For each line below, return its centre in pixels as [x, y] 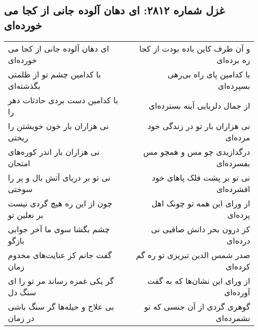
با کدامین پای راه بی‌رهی [209, 74]
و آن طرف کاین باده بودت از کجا [194, 48]
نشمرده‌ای [233, 318]
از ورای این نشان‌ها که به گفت [199, 280]
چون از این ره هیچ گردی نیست [60, 203]
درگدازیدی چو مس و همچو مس [196, 151]
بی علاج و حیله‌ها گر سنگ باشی [61, 306]
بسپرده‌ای [234, 85]
